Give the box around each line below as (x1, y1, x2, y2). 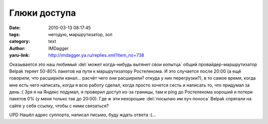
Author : (9, 45, 26, 51)
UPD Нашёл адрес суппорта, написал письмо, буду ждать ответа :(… (9, 112, 156, 118)
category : (9, 39, 30, 44)
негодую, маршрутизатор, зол (48, 31, 113, 37)
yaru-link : (9, 52, 30, 58)
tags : (9, 31, 20, 37)
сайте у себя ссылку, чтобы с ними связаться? (9, 103, 109, 109)
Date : (9, 25, 21, 31)
